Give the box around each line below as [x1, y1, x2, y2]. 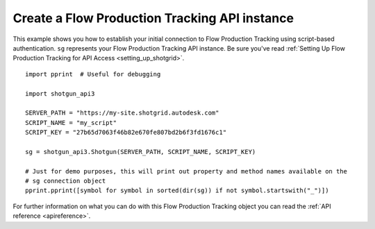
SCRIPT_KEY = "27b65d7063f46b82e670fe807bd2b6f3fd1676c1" [25, 128, 227, 137]
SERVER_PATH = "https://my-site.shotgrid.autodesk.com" [25, 109, 219, 117]
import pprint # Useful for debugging [25, 70, 161, 78]
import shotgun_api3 [25, 90, 95, 97]
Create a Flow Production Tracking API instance [12, 10, 294, 26]
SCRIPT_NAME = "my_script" [25, 119, 117, 126]
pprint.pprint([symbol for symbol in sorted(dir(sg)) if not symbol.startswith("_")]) [25, 187, 329, 194]
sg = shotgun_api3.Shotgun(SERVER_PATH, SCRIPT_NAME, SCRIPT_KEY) [25, 148, 256, 155]
